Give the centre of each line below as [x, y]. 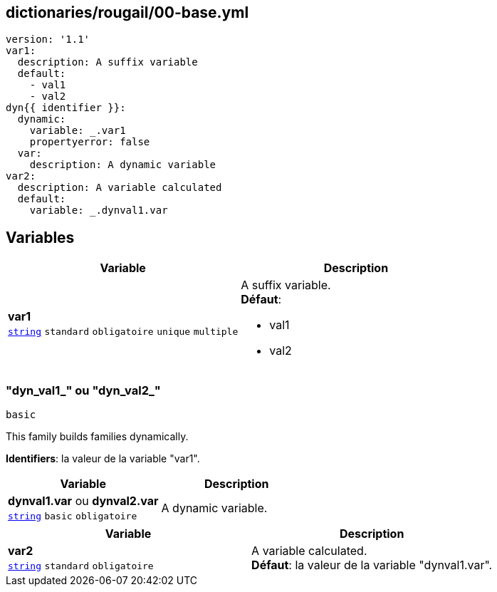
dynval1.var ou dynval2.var [83, 501]
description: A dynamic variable [123, 165]
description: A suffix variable [108, 62]
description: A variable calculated [120, 188]
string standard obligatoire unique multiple [123, 332]
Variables [40, 237]
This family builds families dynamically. [97, 437]
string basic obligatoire [73, 516]
